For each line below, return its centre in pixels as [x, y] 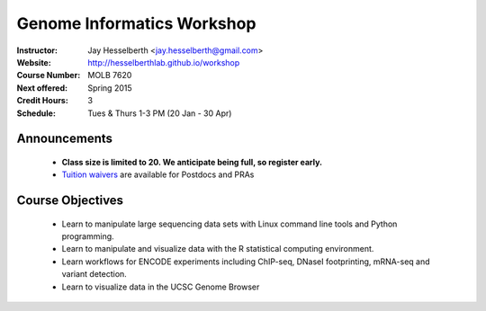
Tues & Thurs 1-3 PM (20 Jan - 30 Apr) [160, 113]
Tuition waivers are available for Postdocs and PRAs [158, 174]
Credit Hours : [43, 101]
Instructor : [37, 50]
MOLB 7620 [110, 76]
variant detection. [94, 274]
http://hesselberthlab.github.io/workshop [164, 62]
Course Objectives [70, 201]
